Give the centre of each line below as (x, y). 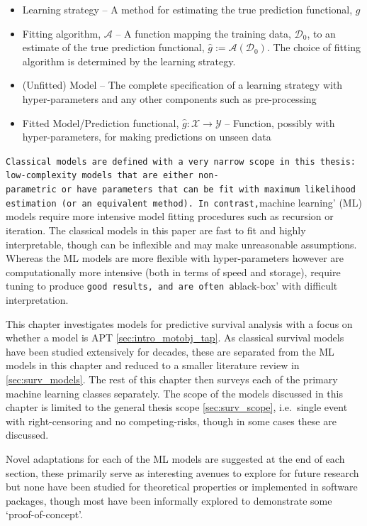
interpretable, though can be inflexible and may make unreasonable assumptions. (181, 244)
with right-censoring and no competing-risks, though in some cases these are (171, 421)
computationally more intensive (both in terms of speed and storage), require (173, 272)
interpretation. (37, 300)
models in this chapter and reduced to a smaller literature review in (153, 365)
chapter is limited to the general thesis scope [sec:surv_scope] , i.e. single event (177, 407)
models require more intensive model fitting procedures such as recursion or (170, 216)
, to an (321, 33)
